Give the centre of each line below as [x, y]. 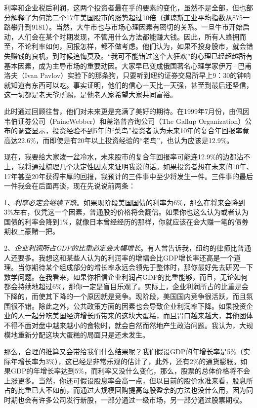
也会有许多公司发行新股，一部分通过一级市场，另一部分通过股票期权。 [132, 399]
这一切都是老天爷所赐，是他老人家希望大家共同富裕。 [90, 94]
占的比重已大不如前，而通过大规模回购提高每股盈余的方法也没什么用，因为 [125, 390]
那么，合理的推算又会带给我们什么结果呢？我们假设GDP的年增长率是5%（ [124, 351]
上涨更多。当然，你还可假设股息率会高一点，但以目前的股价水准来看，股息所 [128, 380]
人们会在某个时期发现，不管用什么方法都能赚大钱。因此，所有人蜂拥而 [132, 36]
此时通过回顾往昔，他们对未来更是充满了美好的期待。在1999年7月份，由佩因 [127, 111]
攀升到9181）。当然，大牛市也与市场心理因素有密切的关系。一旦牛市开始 [127, 27]
